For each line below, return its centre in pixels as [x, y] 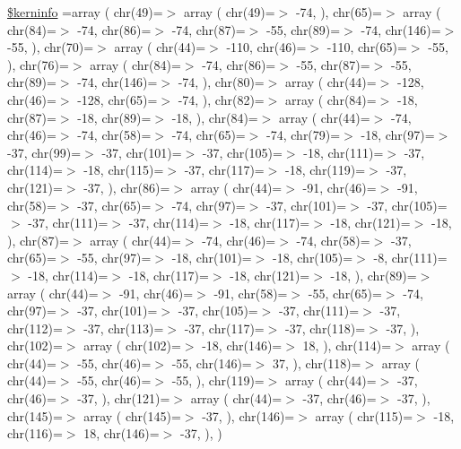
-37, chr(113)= [124, 328]
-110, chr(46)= [266, 47]
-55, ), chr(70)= [51, 47]
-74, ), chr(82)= [221, 99]
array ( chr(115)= [364, 415]
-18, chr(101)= [212, 258]
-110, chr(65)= [367, 47]
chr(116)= [35, 433]
